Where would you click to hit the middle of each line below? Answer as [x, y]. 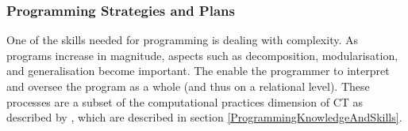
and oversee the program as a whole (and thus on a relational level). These [188, 86]
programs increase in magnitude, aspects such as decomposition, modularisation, [202, 55]
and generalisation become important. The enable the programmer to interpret [198, 71]
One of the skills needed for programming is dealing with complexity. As [182, 40]
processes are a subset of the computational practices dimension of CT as [185, 101]
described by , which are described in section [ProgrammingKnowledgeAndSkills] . [204, 117]
